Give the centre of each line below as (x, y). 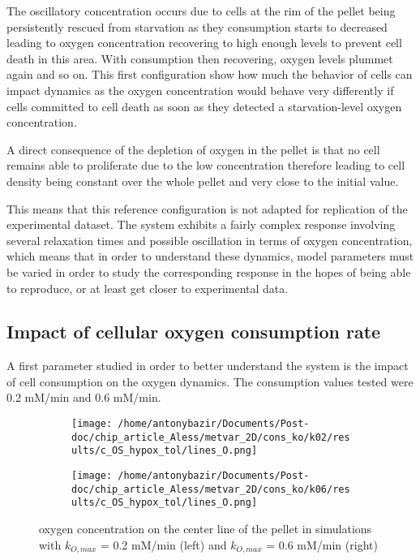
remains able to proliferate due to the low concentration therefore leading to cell (206, 165)
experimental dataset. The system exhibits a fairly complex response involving (201, 224)
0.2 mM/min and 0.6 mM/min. (84, 397)
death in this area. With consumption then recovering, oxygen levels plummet (200, 58)
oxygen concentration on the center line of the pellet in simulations (206, 529)
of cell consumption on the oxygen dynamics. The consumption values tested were (210, 381)
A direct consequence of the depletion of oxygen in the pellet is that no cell (193, 149)
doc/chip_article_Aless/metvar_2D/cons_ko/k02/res (211, 437)
